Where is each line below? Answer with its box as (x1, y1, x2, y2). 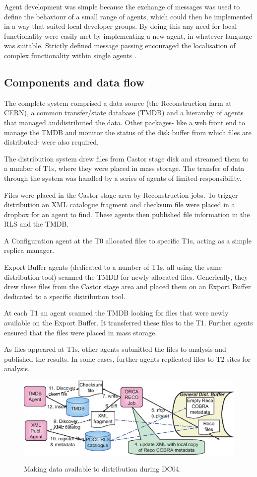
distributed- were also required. (4, 137, 99, 147)
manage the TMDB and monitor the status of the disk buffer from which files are (4, 127, 252, 137)
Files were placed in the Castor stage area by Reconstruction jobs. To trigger (4, 189, 238, 200)
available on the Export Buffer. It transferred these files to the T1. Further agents (4, 318, 253, 328)
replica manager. (4, 245, 55, 255)
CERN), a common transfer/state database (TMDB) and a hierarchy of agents (4, 107, 244, 118)
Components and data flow (4, 74, 145, 89)
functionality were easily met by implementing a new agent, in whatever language (4, 30, 252, 41)
